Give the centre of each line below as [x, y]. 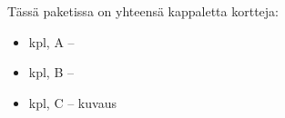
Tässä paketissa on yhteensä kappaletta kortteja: [143, 11]
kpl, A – [51, 41]
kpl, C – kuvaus [72, 102]
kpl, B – [51, 72]
